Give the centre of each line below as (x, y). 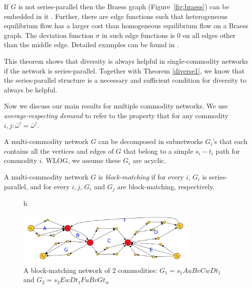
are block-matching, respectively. (166, 186)
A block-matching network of (67, 270)
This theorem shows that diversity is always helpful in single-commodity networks (126, 61)
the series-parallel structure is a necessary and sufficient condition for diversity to (125, 80)
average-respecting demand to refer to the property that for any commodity (116, 115)
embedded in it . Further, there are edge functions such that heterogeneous (116, 16)
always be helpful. (31, 89)
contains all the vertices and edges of (59, 151)
